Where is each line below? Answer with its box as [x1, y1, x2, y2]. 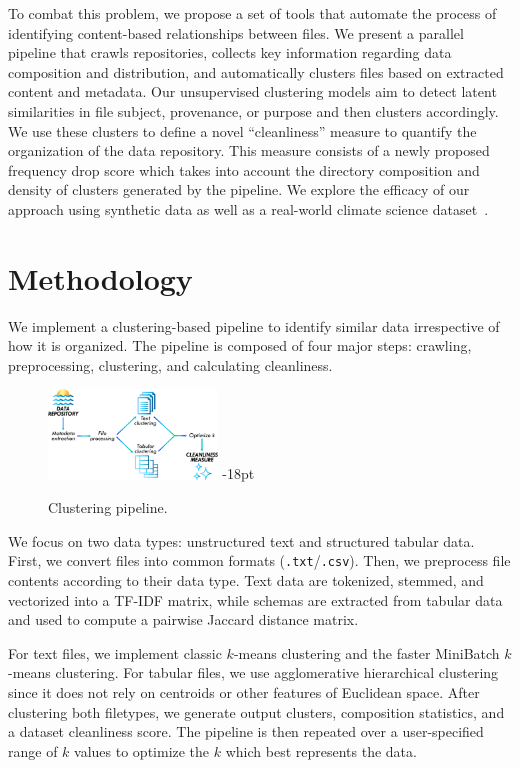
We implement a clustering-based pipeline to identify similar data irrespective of [8, 315, 500, 336]
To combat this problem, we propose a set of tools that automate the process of [8, 3, 497, 23]
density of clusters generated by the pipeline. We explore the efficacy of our [8, 179, 470, 200]
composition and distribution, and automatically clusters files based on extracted [8, 61, 504, 82]
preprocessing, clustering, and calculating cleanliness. [8, 354, 333, 375]
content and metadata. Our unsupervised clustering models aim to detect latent [8, 81, 497, 102]
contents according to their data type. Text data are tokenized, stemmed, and [8, 569, 484, 590]
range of [8, 740, 58, 761]
